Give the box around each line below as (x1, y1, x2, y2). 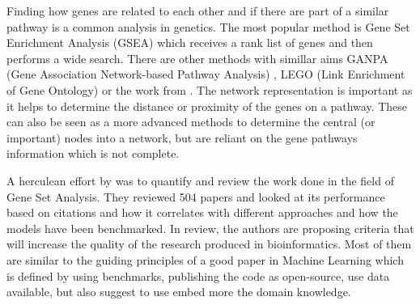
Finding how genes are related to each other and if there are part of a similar (6, 2, 389, 19)
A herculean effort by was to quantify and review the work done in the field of (6, 172, 394, 189)
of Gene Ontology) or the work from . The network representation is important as (6, 81, 413, 98)
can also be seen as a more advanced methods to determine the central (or (6, 113, 375, 130)
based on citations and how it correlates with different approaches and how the (6, 204, 398, 221)
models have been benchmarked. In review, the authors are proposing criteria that (6, 219, 414, 236)
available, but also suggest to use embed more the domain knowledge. (6, 283, 351, 300)
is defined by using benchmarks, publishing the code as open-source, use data (6, 267, 390, 284)
